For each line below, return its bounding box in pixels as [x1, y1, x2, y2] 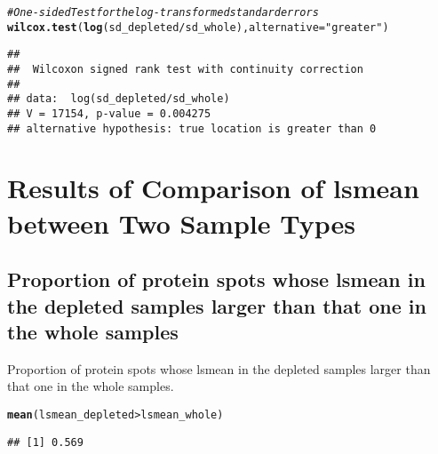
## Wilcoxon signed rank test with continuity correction [7, 62, 363, 76]
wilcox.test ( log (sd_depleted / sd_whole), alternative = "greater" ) [7, 20, 389, 34]
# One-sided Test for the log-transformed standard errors [7, 6, 319, 19]
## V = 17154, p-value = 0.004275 [7, 107, 211, 120]
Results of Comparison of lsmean [7, 170, 419, 206]
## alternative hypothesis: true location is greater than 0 [7, 122, 377, 135]
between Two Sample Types [7, 204, 356, 241]
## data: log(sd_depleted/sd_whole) [7, 92, 230, 106]
